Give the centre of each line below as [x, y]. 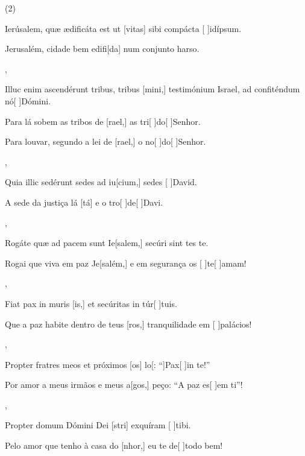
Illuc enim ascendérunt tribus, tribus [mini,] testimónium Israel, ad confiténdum [152, 89]
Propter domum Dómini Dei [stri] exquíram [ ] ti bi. [98, 425]
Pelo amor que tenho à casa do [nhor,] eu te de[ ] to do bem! [114, 445]
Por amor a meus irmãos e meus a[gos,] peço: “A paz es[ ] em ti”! [124, 385]
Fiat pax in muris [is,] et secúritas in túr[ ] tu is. [91, 303]
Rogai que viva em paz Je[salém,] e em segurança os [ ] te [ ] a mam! [126, 263]
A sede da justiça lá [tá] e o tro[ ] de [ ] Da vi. [84, 202]
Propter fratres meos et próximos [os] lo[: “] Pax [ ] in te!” [108, 364]
